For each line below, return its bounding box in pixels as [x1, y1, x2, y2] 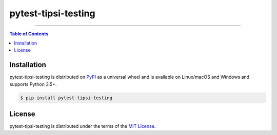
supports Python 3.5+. [9, 81, 57, 87]
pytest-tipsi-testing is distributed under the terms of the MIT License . [9, 123, 156, 129]
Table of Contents [9, 31, 49, 37]
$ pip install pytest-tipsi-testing [20, 95, 113, 101]
